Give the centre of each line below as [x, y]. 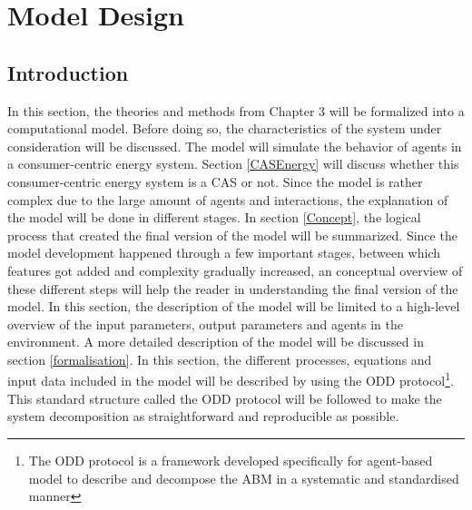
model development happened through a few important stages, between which [224, 253]
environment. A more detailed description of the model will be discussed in [216, 342]
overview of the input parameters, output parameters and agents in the [205, 324]
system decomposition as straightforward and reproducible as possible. [203, 416]
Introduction [68, 72]
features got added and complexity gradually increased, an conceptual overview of [235, 270]
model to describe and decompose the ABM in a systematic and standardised [244, 478]
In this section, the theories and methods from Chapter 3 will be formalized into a [236, 110]
